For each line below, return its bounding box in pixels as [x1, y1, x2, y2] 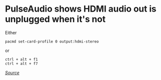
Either [5, 30, 17, 35]
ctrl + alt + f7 [5, 61, 38, 66]
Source [5, 69, 19, 76]
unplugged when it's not [5, 14, 106, 25]
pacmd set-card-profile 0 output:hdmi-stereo [5, 39, 99, 44]
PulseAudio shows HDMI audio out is [5, 3, 157, 15]
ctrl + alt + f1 [5, 57, 38, 62]
